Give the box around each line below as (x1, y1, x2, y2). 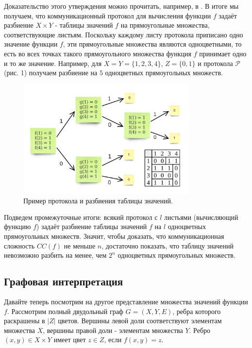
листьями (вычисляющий (164, 212, 238, 222)
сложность (4, 240, 35, 250)
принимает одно (199, 48, 247, 58)
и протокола (198, 58, 233, 68)
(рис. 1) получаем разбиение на (4, 67, 98, 78)
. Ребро (189, 325, 211, 335)
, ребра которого (172, 306, 221, 316)
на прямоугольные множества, (120, 20, 210, 30)
